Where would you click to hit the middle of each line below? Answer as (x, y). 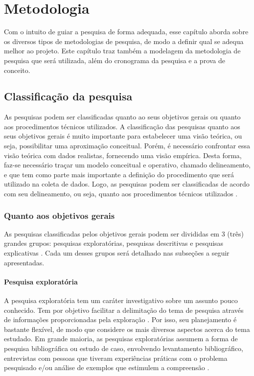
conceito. (17, 70)
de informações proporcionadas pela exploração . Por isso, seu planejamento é (120, 319)
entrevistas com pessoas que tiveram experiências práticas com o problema (116, 358)
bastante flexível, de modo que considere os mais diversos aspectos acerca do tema (127, 329)
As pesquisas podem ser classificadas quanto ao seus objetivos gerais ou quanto (122, 117)
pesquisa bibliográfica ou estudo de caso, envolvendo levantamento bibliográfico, (124, 348)
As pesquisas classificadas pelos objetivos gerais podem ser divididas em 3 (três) (124, 233)
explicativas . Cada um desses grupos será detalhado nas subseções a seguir (117, 253)
